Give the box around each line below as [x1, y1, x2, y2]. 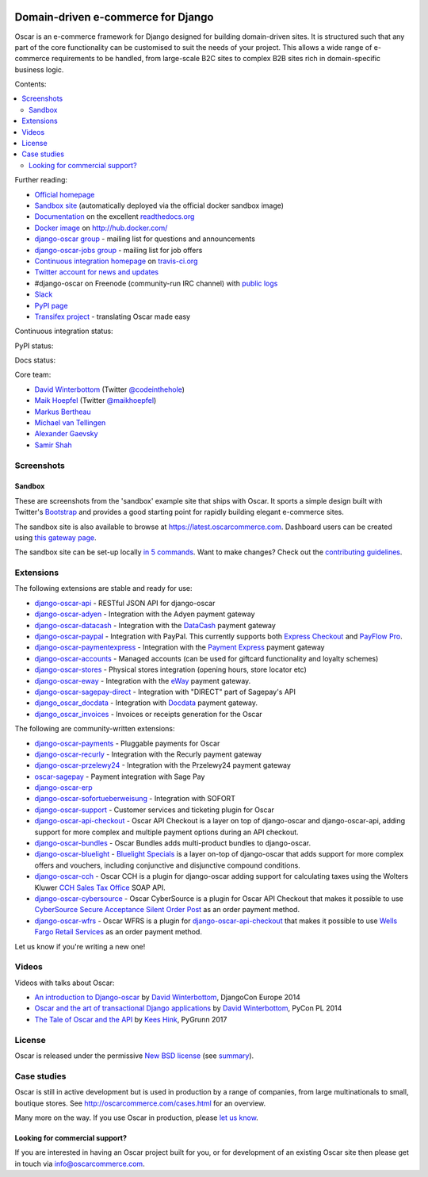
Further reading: [14, 175, 67, 185]
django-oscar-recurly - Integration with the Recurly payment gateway [34, 750, 262, 759]
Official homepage [34, 190, 95, 199]
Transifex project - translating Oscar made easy [34, 312, 190, 321]
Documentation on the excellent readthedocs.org [34, 212, 195, 221]
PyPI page [34, 301, 68, 310]
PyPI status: [14, 341, 54, 351]
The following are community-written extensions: [14, 724, 175, 734]
